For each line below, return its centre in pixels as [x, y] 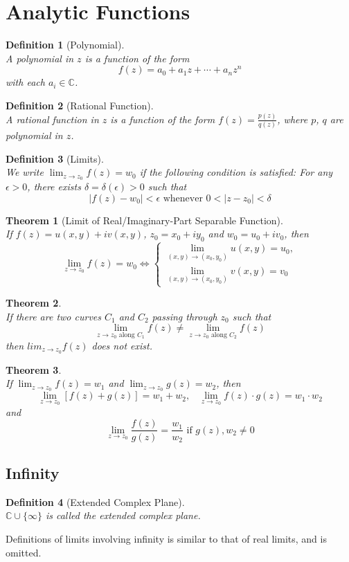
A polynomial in [40, 58]
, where [293, 119]
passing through [185, 316]
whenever [183, 198]
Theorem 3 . [34, 369]
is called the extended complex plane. [123, 515]
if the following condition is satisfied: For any [236, 172]
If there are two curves [53, 316]
